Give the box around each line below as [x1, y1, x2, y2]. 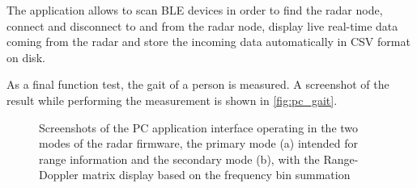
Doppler [39, 166, 79, 183]
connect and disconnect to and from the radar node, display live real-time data [6, 17, 398, 34]
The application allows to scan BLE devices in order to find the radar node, [6, 2, 383, 18]
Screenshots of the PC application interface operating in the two [39, 119, 359, 136]
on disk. [6, 48, 45, 65]
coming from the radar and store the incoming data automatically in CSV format [6, 33, 411, 50]
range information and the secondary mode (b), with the [39, 150, 320, 167]
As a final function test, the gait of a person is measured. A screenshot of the [6, 76, 389, 93]
